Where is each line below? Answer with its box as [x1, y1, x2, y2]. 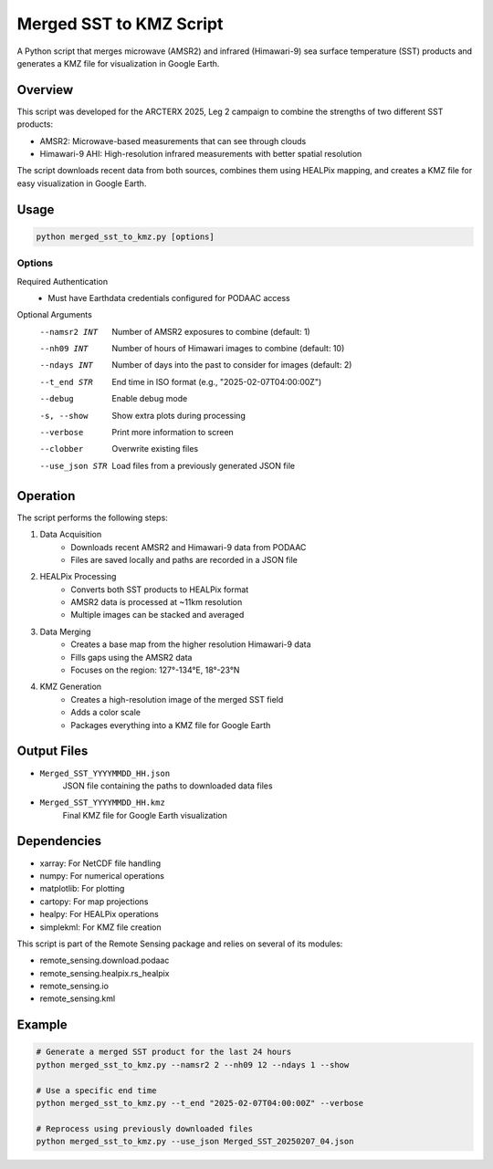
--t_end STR [39, 377, 93, 387]
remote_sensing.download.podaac [39, 955, 170, 966]
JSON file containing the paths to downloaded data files [62, 780, 273, 791]
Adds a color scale [70, 707, 142, 718]
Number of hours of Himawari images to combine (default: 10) [111, 343, 345, 354]
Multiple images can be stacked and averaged [70, 610, 245, 621]
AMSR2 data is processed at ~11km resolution [70, 597, 243, 608]
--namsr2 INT [39, 327, 99, 337]
